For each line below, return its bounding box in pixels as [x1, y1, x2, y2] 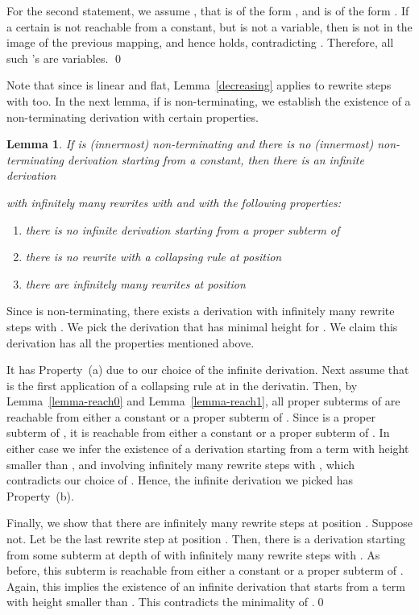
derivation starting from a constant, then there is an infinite [68, 151, 364, 168]
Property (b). [6, 487, 74, 504]
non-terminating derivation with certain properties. [6, 108, 259, 125]
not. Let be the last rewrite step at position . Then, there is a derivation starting [6, 530, 406, 547]
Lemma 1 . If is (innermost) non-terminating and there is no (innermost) [6, 135, 374, 152]
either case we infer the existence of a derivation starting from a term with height [6, 440, 409, 457]
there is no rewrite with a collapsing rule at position [25, 248, 282, 265]
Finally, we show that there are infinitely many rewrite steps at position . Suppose [6, 514, 413, 531]
